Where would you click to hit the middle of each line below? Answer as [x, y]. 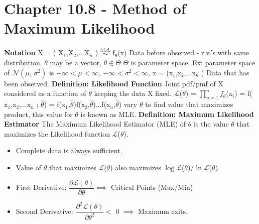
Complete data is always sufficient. [69, 150]
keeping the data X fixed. [133, 93]
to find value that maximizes [189, 104]
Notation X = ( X [34, 52]
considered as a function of [45, 93]
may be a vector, [76, 63]
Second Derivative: [44, 211]
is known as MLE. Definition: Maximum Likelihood [167, 114]
